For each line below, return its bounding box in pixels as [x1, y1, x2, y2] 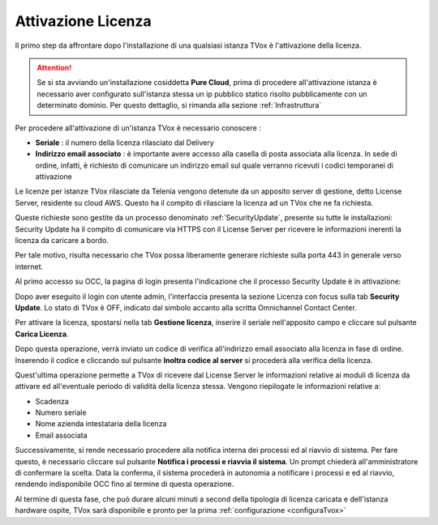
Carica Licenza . [15, 329, 69, 339]
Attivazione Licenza [15, 12, 152, 30]
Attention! [36, 62, 72, 72]
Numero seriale [35, 408, 87, 417]
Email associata [35, 430, 88, 440]
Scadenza [35, 396, 69, 406]
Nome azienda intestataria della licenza [35, 419, 167, 429]
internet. [15, 262, 44, 271]
